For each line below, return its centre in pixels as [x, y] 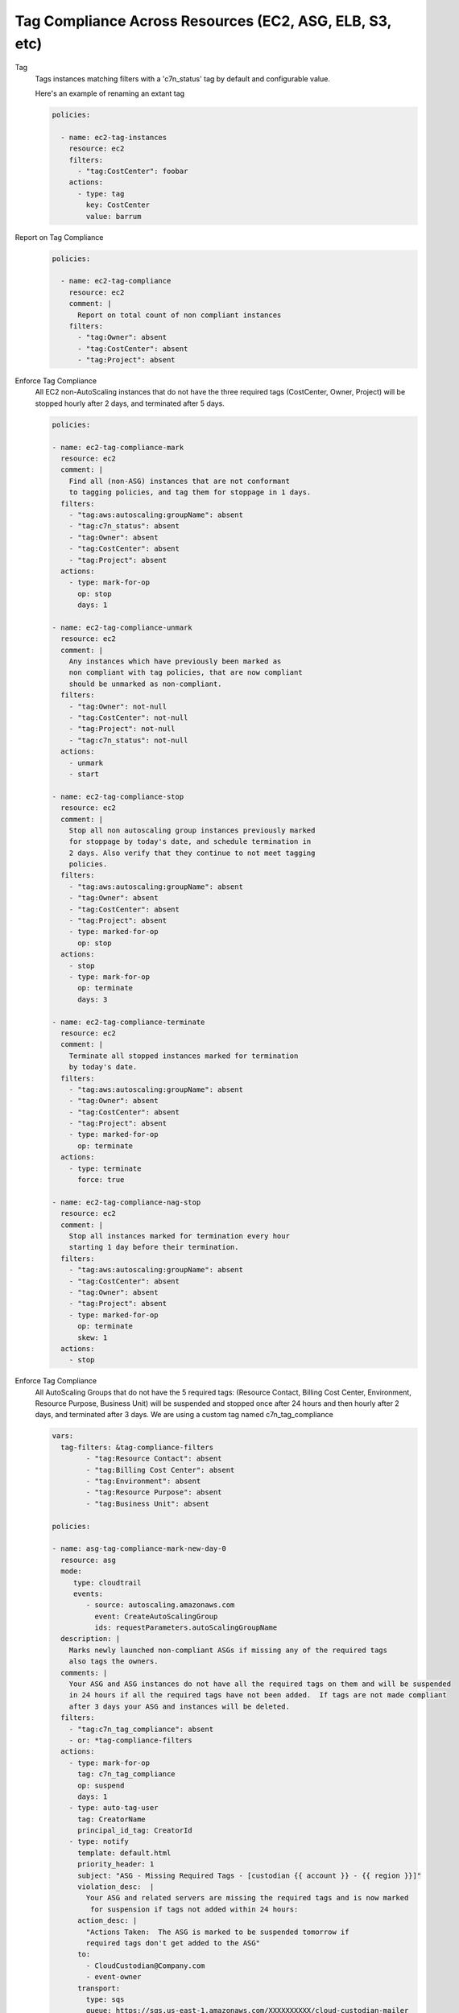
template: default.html [124, 1853]
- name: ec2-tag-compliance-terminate [128, 1022]
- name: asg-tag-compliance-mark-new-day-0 [139, 1549]
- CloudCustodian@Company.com [145, 1965]
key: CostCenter [118, 205]
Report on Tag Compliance [59, 237]
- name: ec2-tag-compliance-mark [118, 447]
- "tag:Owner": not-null [118, 706]
